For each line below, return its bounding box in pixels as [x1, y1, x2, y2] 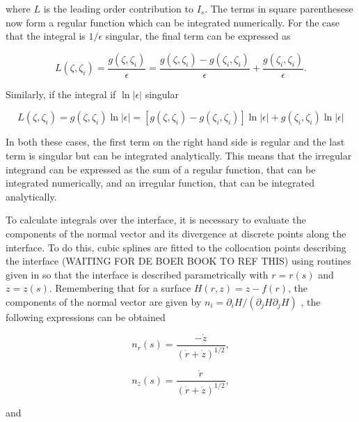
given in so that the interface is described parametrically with [6, 267, 269, 281]
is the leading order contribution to [43, 1, 193, 15]
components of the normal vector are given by [6, 294, 202, 308]
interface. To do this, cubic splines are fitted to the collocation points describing [6, 240, 346, 254]
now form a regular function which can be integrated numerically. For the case [6, 15, 340, 29]
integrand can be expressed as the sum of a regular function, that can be [6, 162, 316, 176]
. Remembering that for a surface [49, 281, 191, 295]
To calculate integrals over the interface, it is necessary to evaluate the [6, 212, 306, 227]
